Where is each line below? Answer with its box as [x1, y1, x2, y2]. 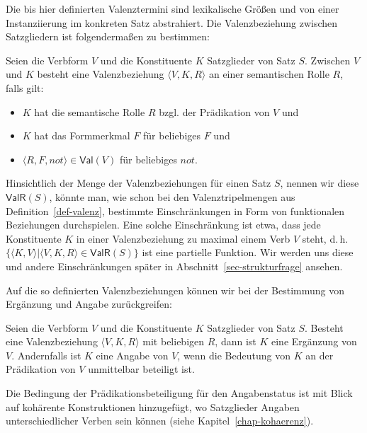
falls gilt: [6, 80, 44, 95]
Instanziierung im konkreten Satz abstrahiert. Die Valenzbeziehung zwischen [6, 15, 338, 30]
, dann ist [215, 334, 256, 349]
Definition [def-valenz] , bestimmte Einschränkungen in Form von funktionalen [6, 203, 345, 218]
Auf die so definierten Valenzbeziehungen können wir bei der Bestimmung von [6, 282, 345, 297]
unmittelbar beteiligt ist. [88, 362, 195, 376]
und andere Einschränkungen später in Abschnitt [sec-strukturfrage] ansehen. [6, 258, 343, 273]
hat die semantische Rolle [34, 104, 145, 119]
